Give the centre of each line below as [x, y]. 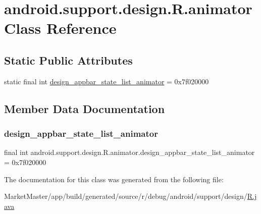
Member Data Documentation [85, 108]
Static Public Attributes [68, 60]
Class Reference [60, 28]
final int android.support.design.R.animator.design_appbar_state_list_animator [129, 152]
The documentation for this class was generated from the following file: [114, 179]
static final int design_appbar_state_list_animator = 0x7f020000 [107, 81]
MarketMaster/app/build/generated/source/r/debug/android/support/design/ [126, 196]
